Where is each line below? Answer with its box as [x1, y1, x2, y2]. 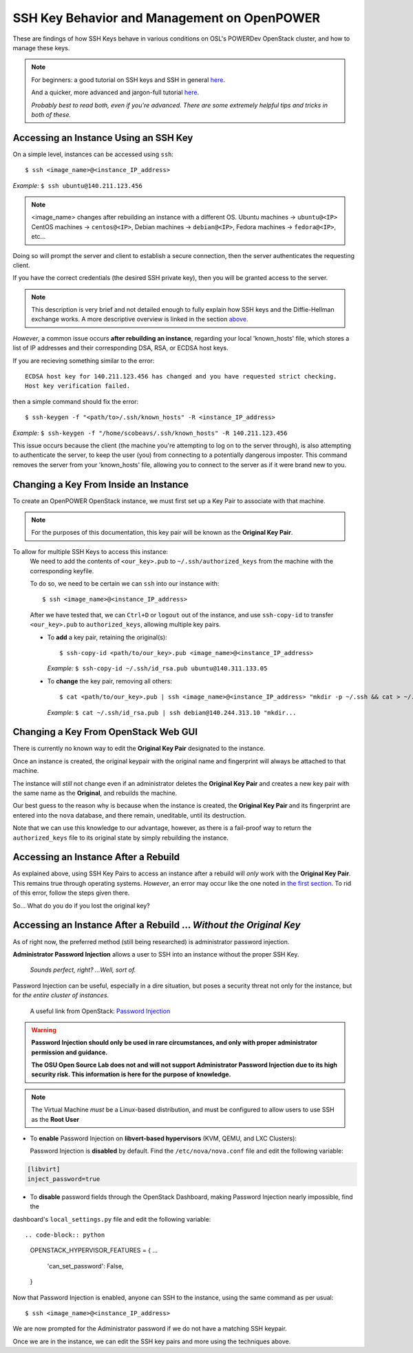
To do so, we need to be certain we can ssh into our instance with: [30, 579, 220, 588]
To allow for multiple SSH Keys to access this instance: [12, 547, 169, 555]
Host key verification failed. [25, 382, 131, 390]
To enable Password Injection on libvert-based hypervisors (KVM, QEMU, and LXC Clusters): [30, 1134, 297, 1142]
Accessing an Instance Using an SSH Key [12, 131, 193, 144]
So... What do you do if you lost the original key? [12, 902, 151, 910]
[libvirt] [27, 1165, 61, 1173]
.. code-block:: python [25, 1231, 105, 1239]
